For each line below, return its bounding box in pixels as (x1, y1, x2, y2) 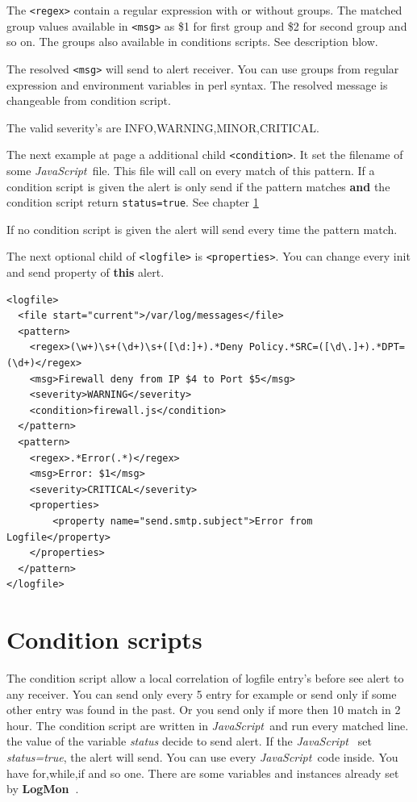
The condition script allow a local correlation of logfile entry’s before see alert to (6, 670, 404, 687)
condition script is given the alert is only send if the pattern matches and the (6, 178, 390, 194)
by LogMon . (6, 780, 79, 797)
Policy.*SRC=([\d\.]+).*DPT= (248, 341, 405, 353)
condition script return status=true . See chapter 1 (6, 194, 259, 211)
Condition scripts (6, 623, 202, 656)
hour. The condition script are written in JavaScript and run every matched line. (6, 716, 409, 733)
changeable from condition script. (6, 92, 171, 109)
